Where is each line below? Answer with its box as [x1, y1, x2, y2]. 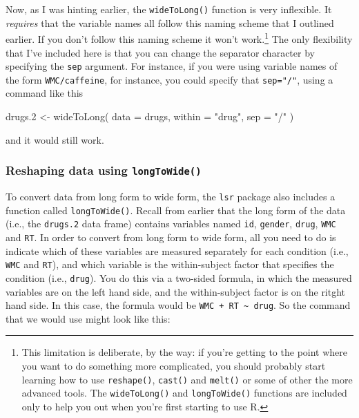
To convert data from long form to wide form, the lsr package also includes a [6, 189, 336, 203]
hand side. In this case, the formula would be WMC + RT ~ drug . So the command [6, 298, 351, 312]
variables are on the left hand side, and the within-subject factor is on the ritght [6, 284, 346, 298]
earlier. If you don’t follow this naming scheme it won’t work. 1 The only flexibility [6, 30, 353, 46]
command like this [6, 86, 84, 100]
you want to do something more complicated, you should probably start [21, 358, 326, 372]
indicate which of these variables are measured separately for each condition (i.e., [6, 243, 349, 258]
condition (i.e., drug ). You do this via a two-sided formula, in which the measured [6, 270, 352, 285]
